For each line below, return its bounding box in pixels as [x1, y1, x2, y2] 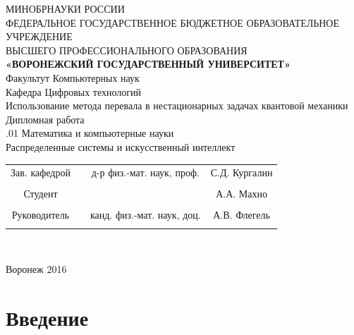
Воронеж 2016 [6, 262, 67, 276]
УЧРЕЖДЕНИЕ [6, 29, 73, 44]
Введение [6, 303, 89, 332]
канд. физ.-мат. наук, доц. [90, 207, 201, 222]
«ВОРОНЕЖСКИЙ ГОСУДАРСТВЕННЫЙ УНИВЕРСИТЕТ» [6, 56, 291, 71]
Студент [23, 186, 58, 201]
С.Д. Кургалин [210, 165, 273, 180]
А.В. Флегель [213, 207, 270, 222]
